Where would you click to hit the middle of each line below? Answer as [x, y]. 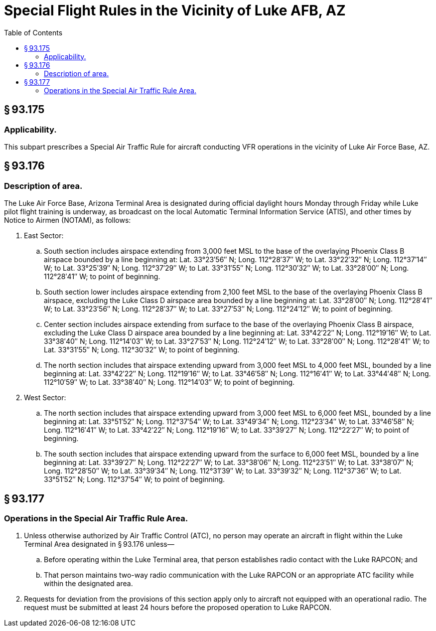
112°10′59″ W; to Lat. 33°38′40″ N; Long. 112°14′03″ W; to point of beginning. [169, 382]
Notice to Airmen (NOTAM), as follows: [68, 220]
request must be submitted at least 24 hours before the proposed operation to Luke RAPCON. [178, 608]
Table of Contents [33, 32]
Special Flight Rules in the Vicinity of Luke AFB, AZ [175, 10]
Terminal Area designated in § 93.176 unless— [99, 544]
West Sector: [45, 398]
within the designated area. [88, 584]
